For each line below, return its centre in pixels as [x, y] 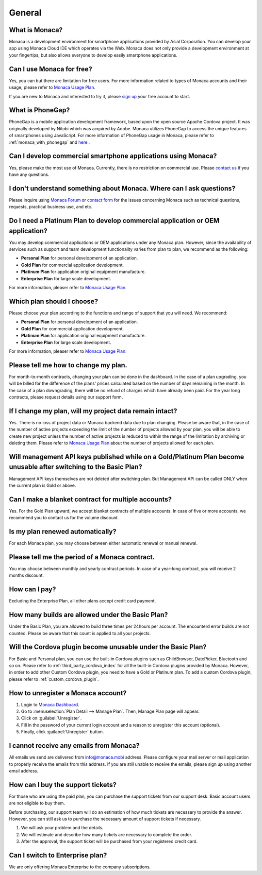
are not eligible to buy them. [37, 803]
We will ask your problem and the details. [62, 828]
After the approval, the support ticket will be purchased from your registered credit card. [109, 841]
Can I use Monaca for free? [50, 69]
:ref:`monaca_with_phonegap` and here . [49, 142]
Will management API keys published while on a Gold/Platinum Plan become [127, 457]
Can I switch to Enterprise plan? [58, 855]
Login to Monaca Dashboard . [50, 704]
